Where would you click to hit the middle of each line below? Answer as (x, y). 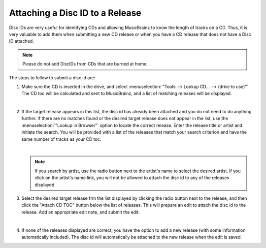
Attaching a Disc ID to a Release (75, 13)
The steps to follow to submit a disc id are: (52, 77)
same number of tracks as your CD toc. (61, 139)
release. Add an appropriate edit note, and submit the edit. (81, 212)
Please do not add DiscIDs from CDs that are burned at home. (85, 64)
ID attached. (21, 41)
